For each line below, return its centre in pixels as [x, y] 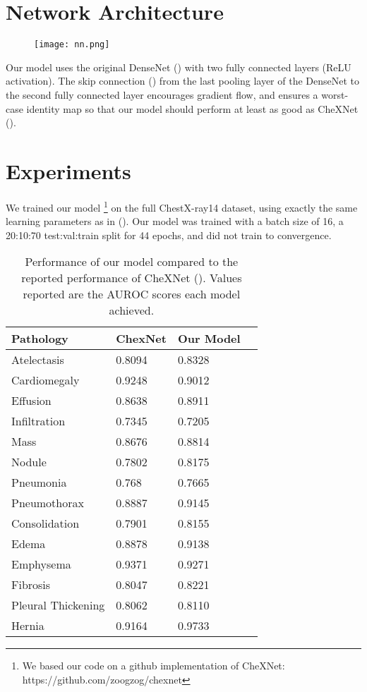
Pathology [40, 339]
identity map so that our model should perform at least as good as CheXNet [192, 108]
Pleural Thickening [58, 605]
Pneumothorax [48, 503]
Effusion [31, 401]
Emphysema [41, 564]
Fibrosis [31, 585]
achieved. [132, 310]
